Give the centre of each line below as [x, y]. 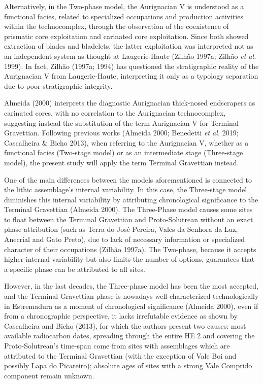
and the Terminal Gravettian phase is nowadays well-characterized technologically [131, 296]
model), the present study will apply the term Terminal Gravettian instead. [122, 162]
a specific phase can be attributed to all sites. [75, 269]
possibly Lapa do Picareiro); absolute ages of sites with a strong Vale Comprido [128, 365]
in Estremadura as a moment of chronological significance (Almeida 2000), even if [131, 306]
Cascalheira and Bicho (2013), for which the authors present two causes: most [125, 325]
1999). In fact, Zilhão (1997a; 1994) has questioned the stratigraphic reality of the [131, 66]
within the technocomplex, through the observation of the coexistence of [117, 26]
